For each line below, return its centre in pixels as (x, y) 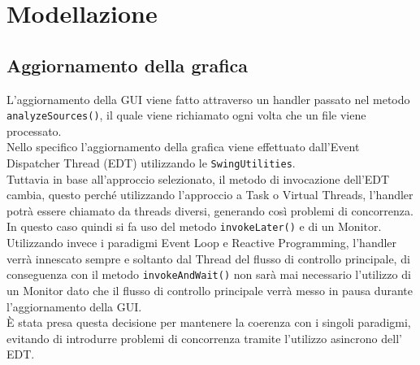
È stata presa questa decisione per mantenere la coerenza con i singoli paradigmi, (209, 322)
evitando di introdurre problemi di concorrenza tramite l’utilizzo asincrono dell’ (204, 338)
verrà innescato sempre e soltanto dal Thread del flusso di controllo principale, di (208, 258)
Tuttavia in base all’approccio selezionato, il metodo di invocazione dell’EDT (198, 178)
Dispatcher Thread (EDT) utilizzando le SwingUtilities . (151, 163)
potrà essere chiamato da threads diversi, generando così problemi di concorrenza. (210, 210)
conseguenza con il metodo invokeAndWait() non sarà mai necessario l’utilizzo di (209, 274)
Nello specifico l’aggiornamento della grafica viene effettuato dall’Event (183, 147)
